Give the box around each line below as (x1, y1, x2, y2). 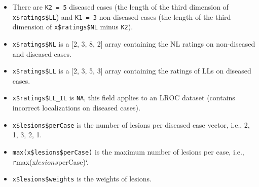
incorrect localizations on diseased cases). (12, 102, 140, 113)
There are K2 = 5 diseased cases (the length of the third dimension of (12, 2, 229, 12)
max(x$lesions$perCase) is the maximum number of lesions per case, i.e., (12, 146, 244, 157)
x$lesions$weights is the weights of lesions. (12, 173, 152, 184)
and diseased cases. (12, 48, 71, 59)
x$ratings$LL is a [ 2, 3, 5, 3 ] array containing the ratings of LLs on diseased (12, 65, 251, 76)
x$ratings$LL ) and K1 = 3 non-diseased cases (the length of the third (12, 11, 231, 22)
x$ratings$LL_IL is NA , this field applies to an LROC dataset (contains (12, 92, 235, 103)
